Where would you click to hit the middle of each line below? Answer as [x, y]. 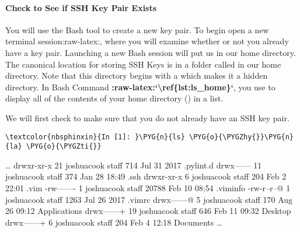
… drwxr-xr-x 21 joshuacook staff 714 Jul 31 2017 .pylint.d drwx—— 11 [134, 165]
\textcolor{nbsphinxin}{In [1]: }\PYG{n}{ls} [95, 137]
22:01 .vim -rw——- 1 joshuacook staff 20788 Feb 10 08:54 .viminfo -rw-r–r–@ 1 [148, 188]
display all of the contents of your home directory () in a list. [114, 98]
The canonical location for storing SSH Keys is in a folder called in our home [143, 64]
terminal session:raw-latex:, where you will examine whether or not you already [147, 41]
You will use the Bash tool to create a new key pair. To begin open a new [137, 29]
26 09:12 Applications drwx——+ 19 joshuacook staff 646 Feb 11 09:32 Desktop [148, 211]
